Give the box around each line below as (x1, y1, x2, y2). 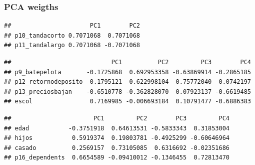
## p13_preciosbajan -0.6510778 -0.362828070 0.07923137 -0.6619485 (4, 88, 251, 95)
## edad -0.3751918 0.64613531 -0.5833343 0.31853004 (4, 124, 230, 132)
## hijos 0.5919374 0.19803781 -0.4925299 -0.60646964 (4, 134, 230, 142)
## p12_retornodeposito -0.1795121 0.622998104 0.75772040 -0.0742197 (4, 78, 251, 86)
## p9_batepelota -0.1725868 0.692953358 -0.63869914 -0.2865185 (4, 68, 251, 76)
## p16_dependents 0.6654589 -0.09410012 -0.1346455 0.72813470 (4, 154, 230, 161)
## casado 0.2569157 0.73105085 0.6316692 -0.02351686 (4, 144, 230, 151)
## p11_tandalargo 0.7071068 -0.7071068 (4, 42, 140, 49)
